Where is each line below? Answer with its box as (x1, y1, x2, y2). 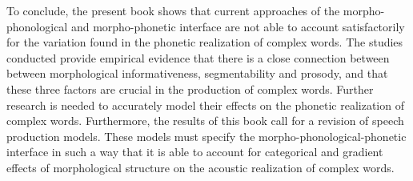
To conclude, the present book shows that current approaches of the (6, 2, 340, 18)
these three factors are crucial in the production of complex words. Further (6, 80, 374, 97)
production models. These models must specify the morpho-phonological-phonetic (6, 127, 407, 144)
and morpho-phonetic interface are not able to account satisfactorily (70, 18, 405, 34)
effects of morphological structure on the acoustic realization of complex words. (6, 159, 395, 175)
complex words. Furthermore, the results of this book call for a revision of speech (6, 112, 404, 129)
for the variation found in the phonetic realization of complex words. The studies (6, 34, 403, 50)
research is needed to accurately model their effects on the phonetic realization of (6, 96, 404, 113)
